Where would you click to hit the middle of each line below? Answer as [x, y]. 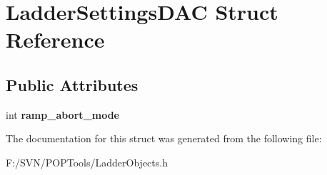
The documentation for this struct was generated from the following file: [164, 138]
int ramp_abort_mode [62, 114]
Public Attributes [72, 84]
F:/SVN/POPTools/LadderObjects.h [87, 162]
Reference [55, 39]
